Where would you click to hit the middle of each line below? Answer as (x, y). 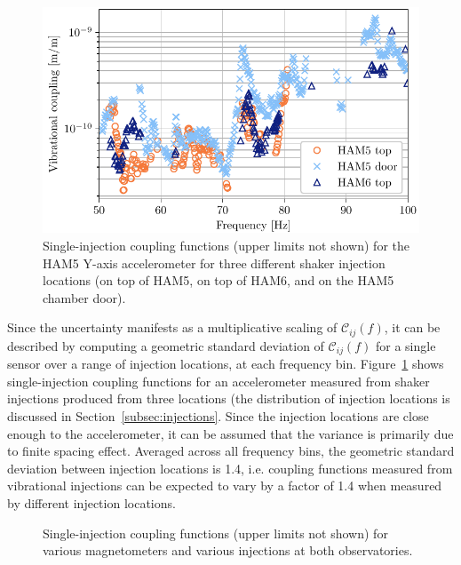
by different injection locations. (91, 503)
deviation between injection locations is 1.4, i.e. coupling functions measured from (230, 468)
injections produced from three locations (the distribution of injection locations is (229, 398)
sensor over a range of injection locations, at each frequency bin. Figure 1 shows (226, 364)
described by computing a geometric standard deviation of (166, 345)
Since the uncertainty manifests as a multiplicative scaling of (172, 327)
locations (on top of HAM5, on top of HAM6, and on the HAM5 (219, 280)
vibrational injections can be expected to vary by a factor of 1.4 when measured (225, 485)
